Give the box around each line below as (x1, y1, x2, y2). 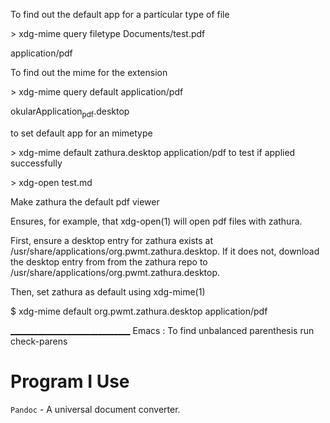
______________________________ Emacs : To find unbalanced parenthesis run (10, 324, 315, 336)
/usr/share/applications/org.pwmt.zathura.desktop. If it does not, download (10, 245, 320, 257)
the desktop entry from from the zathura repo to (10, 255, 208, 268)
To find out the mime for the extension (10, 67, 168, 78)
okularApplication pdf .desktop (10, 105, 130, 119)
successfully (10, 157, 63, 169)
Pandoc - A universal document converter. (10, 403, 181, 415)
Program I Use (10, 370, 130, 393)
